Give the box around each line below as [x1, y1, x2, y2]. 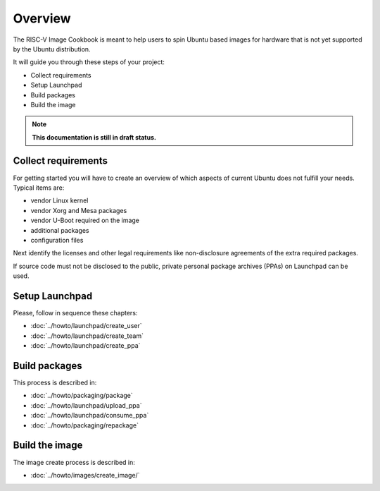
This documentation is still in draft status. [32, 133, 156, 141]
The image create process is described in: [13, 458, 135, 466]
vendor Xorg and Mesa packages [30, 206, 127, 214]
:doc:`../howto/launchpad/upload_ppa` [30, 401, 142, 409]
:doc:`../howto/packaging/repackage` [30, 420, 139, 430]
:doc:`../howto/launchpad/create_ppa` [30, 341, 141, 350]
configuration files [30, 236, 84, 244]
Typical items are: [13, 183, 65, 192]
